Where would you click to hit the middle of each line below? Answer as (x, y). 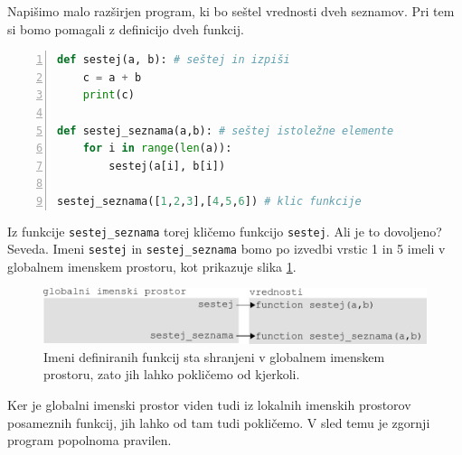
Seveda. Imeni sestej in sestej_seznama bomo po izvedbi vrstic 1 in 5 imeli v (226, 249)
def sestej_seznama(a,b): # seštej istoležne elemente (226, 130)
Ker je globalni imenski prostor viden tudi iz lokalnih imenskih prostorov (209, 405)
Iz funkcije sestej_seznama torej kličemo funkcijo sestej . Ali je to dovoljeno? (225, 231)
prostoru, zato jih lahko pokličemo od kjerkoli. (172, 374)
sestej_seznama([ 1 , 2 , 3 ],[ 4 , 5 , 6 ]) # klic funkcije (209, 201)
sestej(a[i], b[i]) (167, 166)
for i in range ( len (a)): (157, 149)
